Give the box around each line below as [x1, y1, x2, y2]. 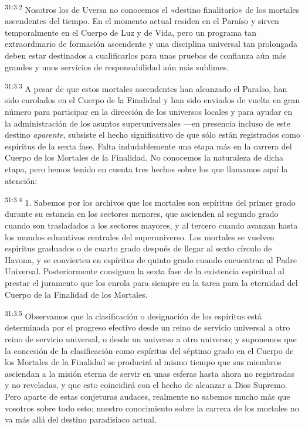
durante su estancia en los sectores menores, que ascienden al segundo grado [5, 207, 279, 220]
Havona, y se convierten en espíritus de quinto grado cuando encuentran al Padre [5, 253, 297, 265]
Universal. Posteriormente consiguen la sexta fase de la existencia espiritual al [5, 265, 284, 277]
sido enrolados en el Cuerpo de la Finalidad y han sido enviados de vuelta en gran [5, 94, 300, 106]
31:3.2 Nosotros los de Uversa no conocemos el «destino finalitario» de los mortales [5, 2, 300, 15]
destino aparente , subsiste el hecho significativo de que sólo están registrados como [5, 128, 300, 141]
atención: [5, 174, 38, 186]
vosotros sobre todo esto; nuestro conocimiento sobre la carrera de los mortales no [5, 401, 299, 414]
